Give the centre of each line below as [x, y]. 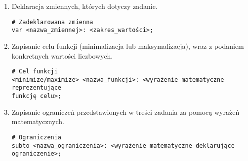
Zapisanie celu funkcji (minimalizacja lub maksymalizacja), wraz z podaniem [128, 46]
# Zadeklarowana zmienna [52, 22]
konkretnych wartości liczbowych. [62, 55]
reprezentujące [37, 88]
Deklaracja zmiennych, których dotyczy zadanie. [84, 6]
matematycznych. [38, 121]
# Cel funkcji [35, 72]
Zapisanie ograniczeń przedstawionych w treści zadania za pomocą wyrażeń [125, 112]
